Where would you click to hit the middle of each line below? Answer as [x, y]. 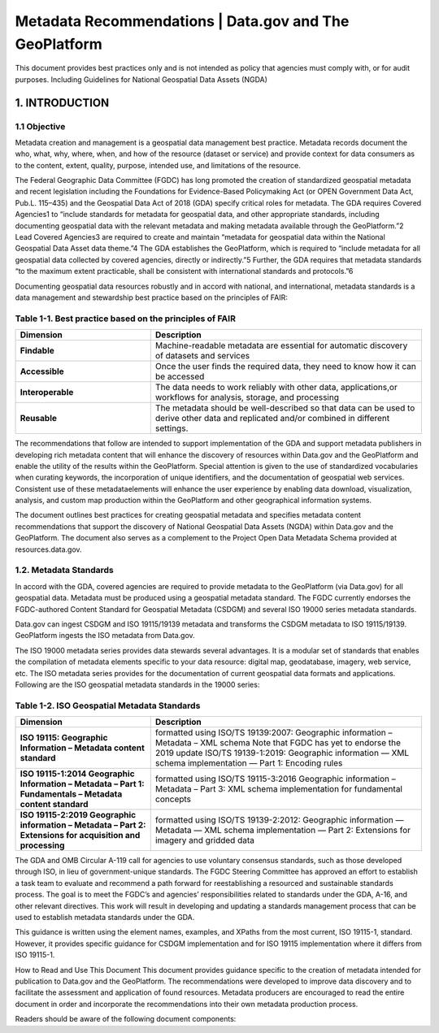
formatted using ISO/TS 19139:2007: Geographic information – [274, 733]
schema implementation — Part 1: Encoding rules [249, 763]
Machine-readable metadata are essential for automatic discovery [281, 345]
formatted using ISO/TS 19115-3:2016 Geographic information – [275, 779]
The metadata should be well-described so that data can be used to [285, 408]
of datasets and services [202, 356]
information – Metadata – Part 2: [83, 825]
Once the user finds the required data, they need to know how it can [285, 367]
